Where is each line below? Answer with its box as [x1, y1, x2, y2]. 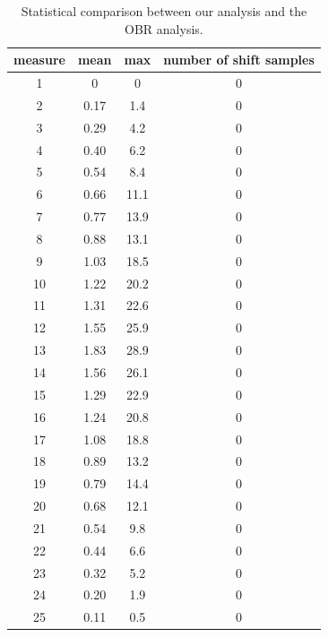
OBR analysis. [125, 19, 203, 38]
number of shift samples [163, 50, 315, 69]
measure [13, 50, 65, 69]
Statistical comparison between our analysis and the [21, 2, 307, 20]
